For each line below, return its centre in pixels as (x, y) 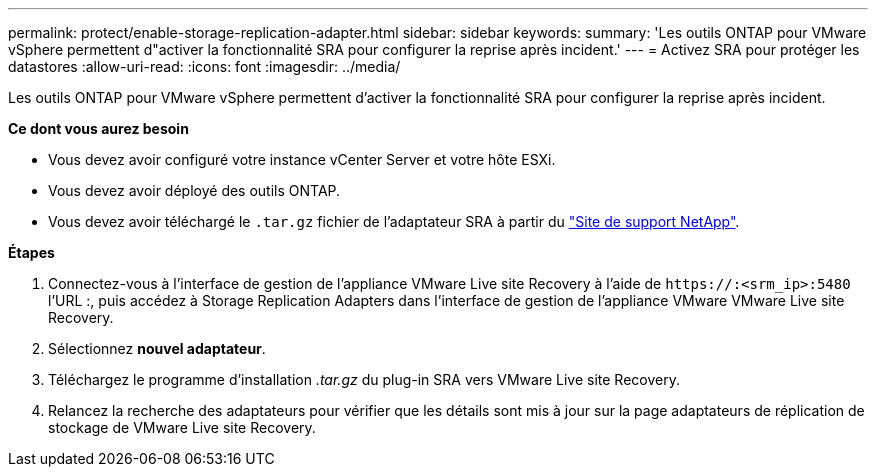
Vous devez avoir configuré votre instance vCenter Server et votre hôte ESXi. (302, 159)
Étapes (31, 252)
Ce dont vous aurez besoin (98, 128)
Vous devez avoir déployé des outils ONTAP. (194, 190)
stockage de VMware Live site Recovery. (182, 427)
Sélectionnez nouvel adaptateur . (157, 348)
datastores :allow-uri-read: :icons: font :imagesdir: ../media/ (204, 66)
